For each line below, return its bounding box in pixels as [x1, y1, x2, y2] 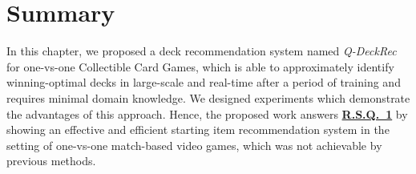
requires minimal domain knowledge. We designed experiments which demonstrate [6, 89, 410, 106]
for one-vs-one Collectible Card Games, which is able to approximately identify [6, 58, 394, 75]
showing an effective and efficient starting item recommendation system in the [6, 121, 390, 138]
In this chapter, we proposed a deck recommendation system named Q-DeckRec [6, 42, 397, 59]
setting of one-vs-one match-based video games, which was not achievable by [6, 136, 382, 153]
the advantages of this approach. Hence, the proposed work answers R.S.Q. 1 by [6, 105, 408, 122]
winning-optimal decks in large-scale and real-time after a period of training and [6, 74, 401, 91]
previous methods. [6, 152, 96, 169]
